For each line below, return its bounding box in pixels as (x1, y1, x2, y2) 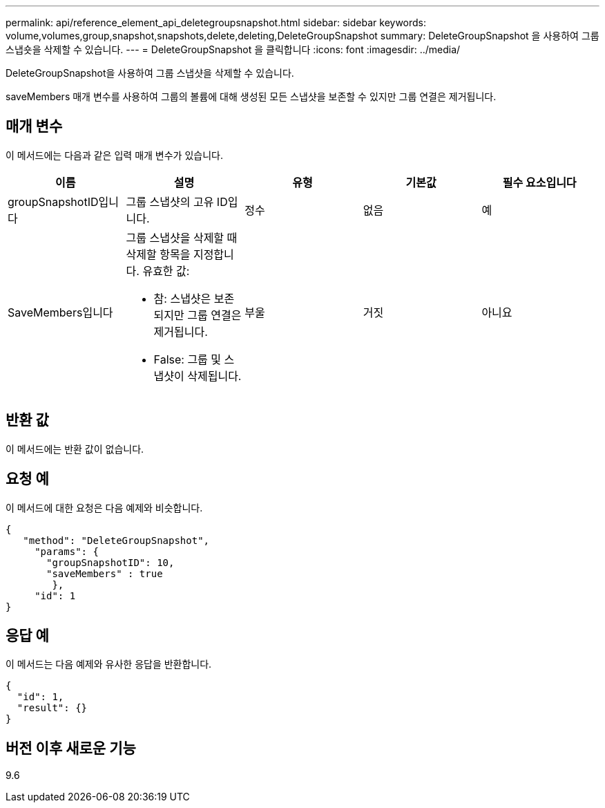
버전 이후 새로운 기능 (6, 739, 136, 757)
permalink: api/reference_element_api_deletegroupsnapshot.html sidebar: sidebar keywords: (6, 17, 427, 28)
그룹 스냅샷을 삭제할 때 (126, 230, 238, 245)
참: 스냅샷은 (153, 291, 211, 306)
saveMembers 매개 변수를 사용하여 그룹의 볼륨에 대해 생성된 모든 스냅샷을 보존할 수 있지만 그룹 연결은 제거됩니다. (6, 91, 497, 102)
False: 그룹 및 (153, 352, 222, 366)
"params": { (35, 545, 99, 557)
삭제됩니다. (187, 368, 242, 383)
